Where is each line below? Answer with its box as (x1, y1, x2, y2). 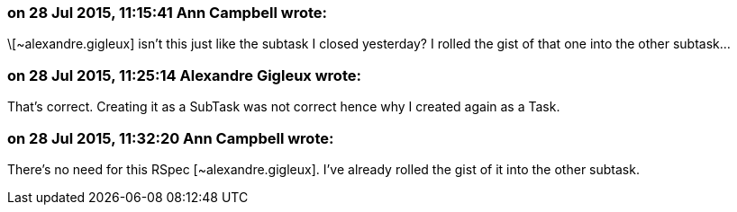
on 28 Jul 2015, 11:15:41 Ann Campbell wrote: (7, 4, 327, 22)
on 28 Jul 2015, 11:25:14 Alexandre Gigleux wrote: (7, 66, 361, 84)
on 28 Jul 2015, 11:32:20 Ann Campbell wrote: (7, 128, 334, 147)
